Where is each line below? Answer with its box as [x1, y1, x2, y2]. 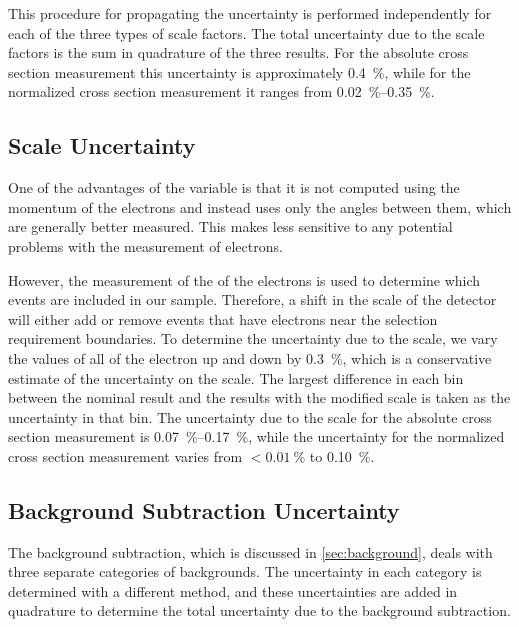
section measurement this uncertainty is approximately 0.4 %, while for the [8, 61, 471, 82]
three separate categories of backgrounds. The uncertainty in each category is [8, 561, 482, 582]
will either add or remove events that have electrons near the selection [8, 308, 438, 329]
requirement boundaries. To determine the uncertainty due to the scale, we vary [8, 328, 498, 349]
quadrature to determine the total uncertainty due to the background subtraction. [8, 600, 511, 621]
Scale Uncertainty [8, 130, 196, 161]
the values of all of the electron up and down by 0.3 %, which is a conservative [8, 347, 492, 368]
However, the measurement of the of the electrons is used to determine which [8, 269, 481, 290]
